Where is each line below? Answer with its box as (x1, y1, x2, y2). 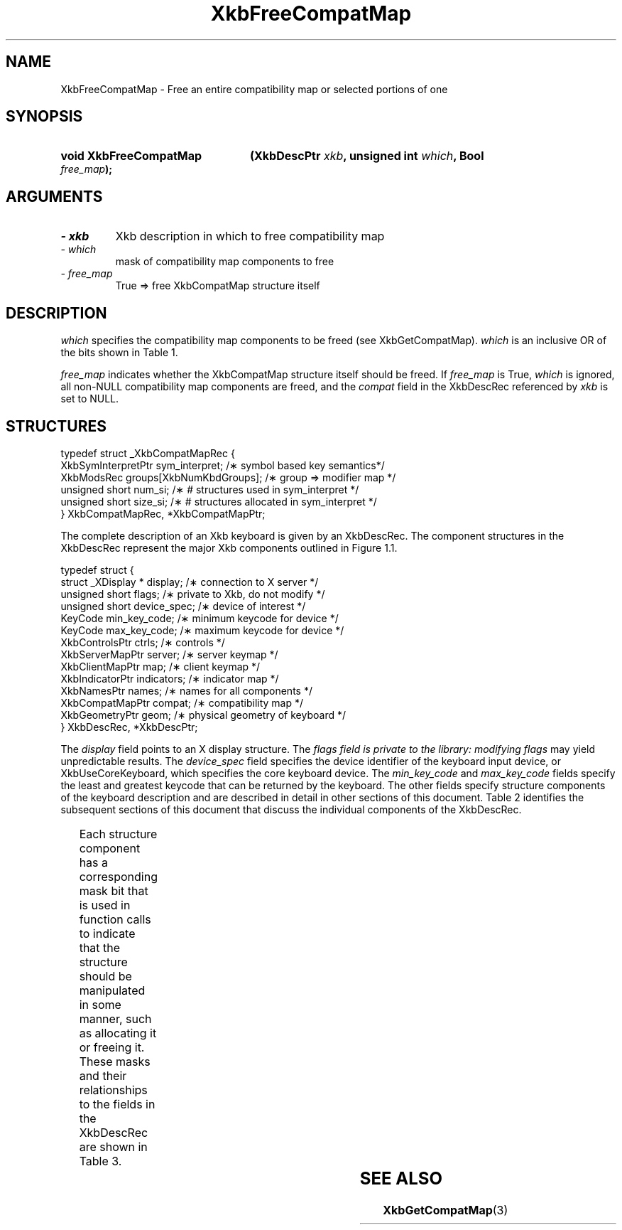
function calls (79, 911, 151, 926)
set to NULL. (60, 392, 119, 405)
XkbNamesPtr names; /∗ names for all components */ (60, 684, 312, 697)
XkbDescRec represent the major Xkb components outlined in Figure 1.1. (60, 541, 398, 554)
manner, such (79, 1011, 152, 1026)
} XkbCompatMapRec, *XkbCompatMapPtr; (60, 507, 266, 520)
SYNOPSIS (6, 107, 83, 126)
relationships (79, 1082, 148, 1097)
